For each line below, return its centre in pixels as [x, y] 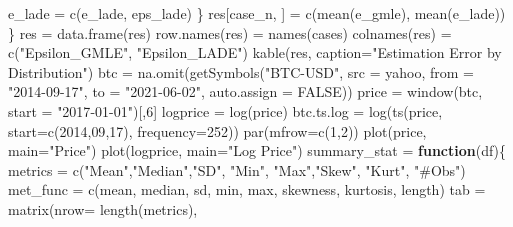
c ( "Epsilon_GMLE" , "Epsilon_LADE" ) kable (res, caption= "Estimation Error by [255, 52]
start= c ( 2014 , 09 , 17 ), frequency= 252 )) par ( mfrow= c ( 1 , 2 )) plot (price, [217, 130]
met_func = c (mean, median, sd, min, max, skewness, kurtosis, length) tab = [247, 189]
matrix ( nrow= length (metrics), [103, 208]
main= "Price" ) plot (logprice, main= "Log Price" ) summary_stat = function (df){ [257, 150]
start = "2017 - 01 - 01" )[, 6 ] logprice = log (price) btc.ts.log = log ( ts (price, [225, 110]
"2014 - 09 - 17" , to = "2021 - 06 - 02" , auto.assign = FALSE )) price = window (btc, [245, 91]
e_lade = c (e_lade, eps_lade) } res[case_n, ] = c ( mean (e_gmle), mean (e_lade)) [257, 13]
